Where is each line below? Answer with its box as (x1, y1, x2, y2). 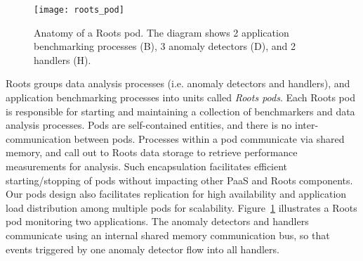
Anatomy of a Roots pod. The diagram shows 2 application (34, 25, 289, 39)
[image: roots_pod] (34, 5, 124, 15)
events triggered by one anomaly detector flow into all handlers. (6, 241, 279, 256)
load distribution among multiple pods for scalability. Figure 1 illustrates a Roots (6, 200, 357, 215)
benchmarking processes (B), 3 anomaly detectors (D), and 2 (34, 39, 296, 53)
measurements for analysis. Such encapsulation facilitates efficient (6, 159, 288, 173)
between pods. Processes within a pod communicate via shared (74, 131, 345, 146)
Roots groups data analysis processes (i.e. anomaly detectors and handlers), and (6, 76, 350, 91)
